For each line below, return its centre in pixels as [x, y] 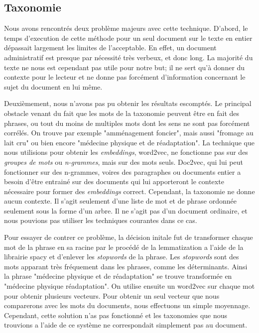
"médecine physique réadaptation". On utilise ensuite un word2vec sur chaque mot [129, 286]
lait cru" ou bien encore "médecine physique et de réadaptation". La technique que [129, 142]
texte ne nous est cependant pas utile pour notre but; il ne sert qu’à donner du [125, 67]
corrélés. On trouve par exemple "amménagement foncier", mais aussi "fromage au [129, 133]
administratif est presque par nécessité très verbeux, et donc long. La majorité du [129, 57]
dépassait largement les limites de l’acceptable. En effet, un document [110, 48]
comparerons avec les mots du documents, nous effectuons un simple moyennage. [127, 305]
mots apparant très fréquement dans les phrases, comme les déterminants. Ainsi [126, 266]
